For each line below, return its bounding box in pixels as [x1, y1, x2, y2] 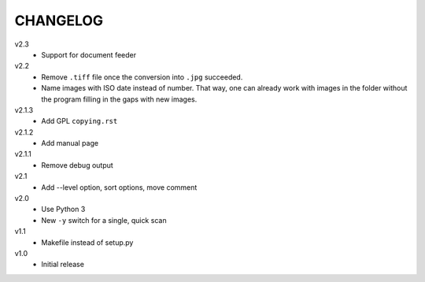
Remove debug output [41, 160, 113, 169]
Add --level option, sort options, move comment [41, 182, 198, 192]
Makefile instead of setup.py [41, 237, 134, 247]
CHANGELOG [14, 12, 104, 29]
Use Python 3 [41, 205, 86, 214]
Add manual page [41, 139, 98, 148]
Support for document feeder [41, 50, 137, 59]
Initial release [41, 260, 84, 269]
